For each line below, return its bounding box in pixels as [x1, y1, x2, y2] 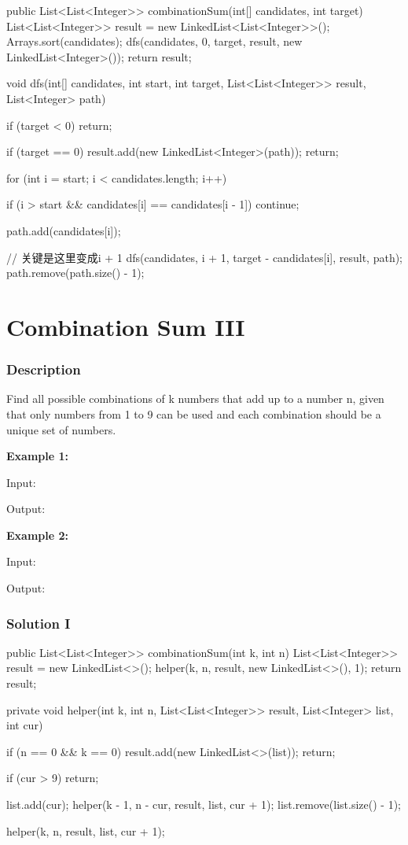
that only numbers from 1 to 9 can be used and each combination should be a [6, 405, 381, 422]
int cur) [6, 717, 43, 733]
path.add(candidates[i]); [6, 222, 121, 238]
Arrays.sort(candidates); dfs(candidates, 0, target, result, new [6, 33, 303, 50]
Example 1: [6, 448, 68, 464]
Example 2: [6, 526, 68, 543]
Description [6, 360, 81, 379]
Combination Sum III [6, 310, 245, 342]
